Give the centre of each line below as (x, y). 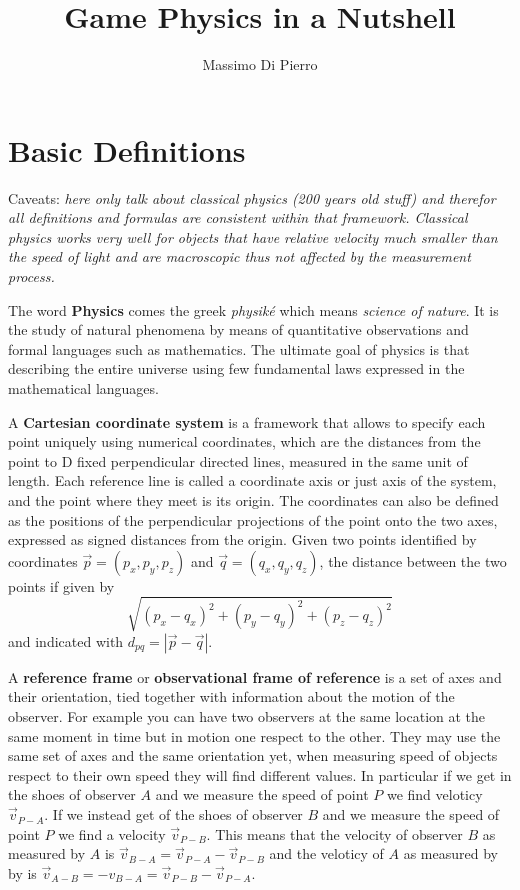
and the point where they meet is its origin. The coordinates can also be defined (253, 499)
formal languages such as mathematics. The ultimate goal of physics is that (239, 348)
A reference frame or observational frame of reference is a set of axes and (255, 676)
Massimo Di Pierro (260, 64)
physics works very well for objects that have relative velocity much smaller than (253, 236)
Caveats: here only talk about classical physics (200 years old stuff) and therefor (252, 197)
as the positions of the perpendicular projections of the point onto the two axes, (253, 519)
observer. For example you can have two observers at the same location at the (247, 716)
